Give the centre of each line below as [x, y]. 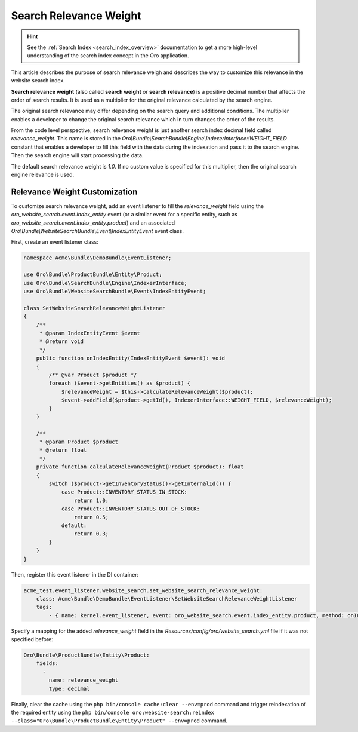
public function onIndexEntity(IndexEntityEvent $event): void [131, 358]
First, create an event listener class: [55, 242]
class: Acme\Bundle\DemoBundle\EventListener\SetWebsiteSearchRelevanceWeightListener [167, 598]
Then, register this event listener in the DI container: [75, 574]
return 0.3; [91, 534]
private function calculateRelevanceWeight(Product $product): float [140, 467]
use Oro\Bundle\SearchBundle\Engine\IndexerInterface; [105, 283]
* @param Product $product [79, 442]
